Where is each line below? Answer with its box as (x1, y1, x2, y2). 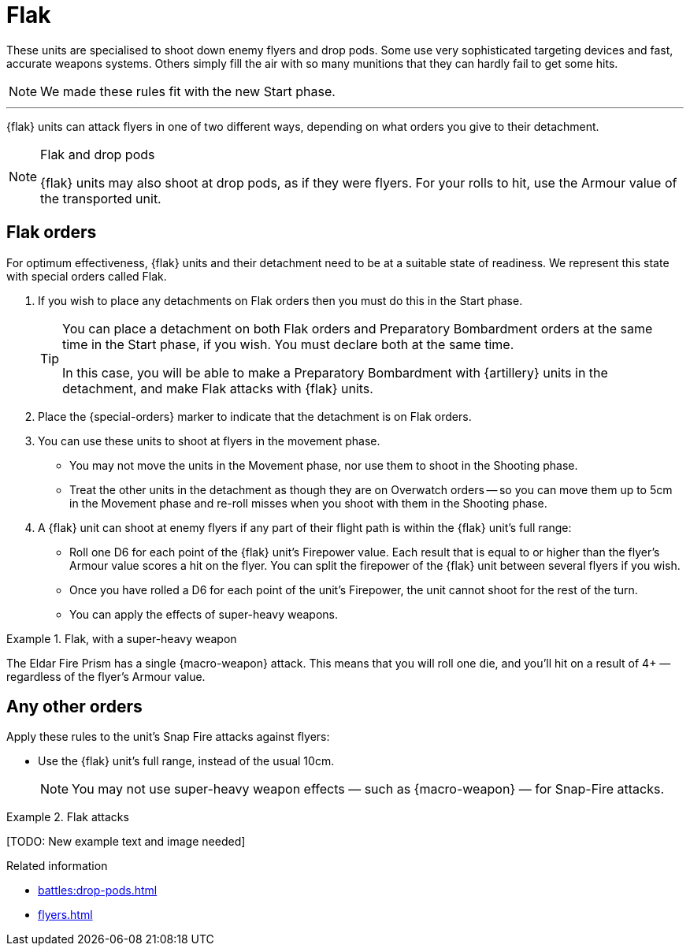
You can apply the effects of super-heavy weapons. (69, 607, 338, 621)
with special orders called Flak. (6, 269, 167, 283)
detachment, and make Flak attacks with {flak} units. (62, 380, 373, 396)
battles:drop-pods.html (38, 883, 158, 898)
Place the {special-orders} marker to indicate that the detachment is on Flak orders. (38, 409, 472, 423)
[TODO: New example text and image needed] (6, 835, 246, 849)
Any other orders (6, 697, 143, 717)
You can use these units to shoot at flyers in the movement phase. (38, 433, 380, 448)
